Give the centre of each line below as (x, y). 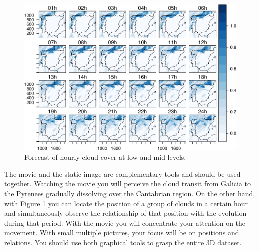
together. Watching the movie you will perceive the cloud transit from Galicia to (128, 184)
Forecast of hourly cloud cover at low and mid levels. (105, 157)
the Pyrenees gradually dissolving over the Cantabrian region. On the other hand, (130, 194)
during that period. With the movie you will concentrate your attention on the (125, 223)
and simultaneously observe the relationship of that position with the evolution (125, 213)
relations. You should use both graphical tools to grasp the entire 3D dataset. (123, 243)
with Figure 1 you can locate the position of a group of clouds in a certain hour (126, 203)
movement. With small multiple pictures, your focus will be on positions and (122, 233)
